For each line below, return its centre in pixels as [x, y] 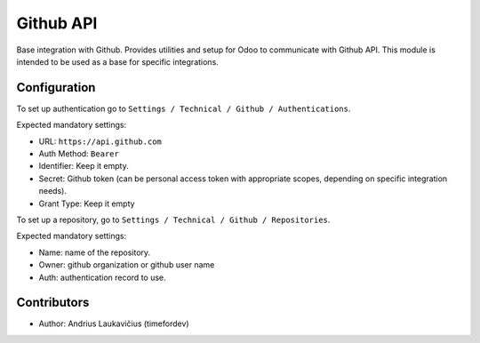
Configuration [56, 88]
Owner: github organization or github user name [127, 265]
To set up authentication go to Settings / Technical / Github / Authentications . [184, 108]
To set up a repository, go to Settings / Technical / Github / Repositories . [173, 219]
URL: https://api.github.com [100, 141]
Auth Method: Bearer [79, 154]
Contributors [53, 303]
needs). [52, 191]
